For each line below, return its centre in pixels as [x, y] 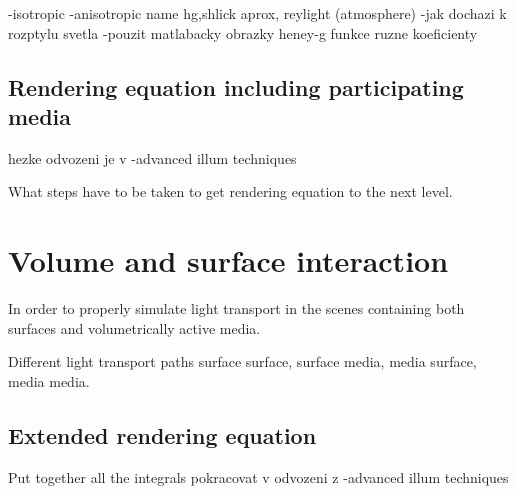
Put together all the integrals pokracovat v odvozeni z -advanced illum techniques [258, 476]
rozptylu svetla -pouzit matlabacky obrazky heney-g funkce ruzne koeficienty [243, 32]
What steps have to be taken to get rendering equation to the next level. [230, 191]
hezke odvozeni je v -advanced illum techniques [152, 157]
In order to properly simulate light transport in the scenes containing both [236, 308]
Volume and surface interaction [228, 260]
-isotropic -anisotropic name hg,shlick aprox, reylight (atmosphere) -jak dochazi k [257, 13]
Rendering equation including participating [236, 86]
